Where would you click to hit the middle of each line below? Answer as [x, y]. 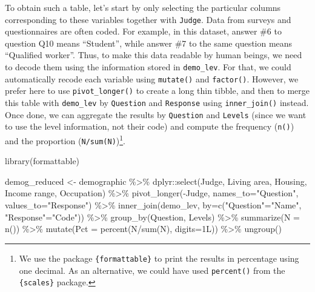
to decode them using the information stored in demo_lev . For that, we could [148, 67]
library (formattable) [42, 161]
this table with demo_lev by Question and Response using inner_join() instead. [157, 102]
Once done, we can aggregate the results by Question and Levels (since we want [156, 114]
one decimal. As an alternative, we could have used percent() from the [152, 270]
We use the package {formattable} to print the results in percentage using [159, 258]
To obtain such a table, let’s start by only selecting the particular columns [143, 7]
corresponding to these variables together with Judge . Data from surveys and [148, 19]
